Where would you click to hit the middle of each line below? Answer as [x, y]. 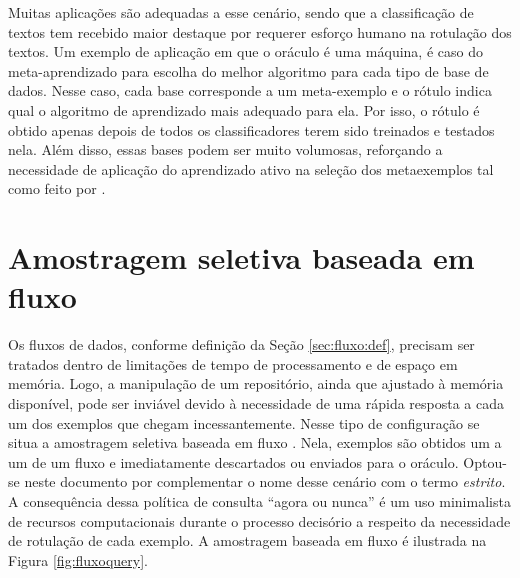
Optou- [485, 461]
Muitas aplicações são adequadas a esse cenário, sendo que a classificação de [241, 12]
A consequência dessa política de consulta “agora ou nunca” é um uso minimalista [259, 501]
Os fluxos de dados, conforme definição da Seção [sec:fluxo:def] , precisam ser [241, 344]
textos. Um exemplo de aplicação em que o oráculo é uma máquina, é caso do [245, 51]
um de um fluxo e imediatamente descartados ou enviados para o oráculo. [233, 461]
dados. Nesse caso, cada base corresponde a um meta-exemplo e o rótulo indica [250, 90]
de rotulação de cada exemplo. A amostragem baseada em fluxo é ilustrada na [247, 540]
